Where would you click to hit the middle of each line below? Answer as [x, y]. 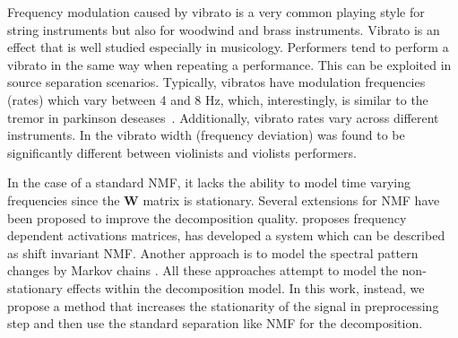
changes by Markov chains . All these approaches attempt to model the [203, 270]
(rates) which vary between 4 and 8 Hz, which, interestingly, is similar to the [218, 99]
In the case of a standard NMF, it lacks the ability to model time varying [209, 182]
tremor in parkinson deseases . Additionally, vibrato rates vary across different [223, 117]
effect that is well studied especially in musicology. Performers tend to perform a [228, 47]
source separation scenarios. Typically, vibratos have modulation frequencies [216, 82]
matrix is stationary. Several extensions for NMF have [291, 199]
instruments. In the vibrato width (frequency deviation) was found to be [206, 135]
